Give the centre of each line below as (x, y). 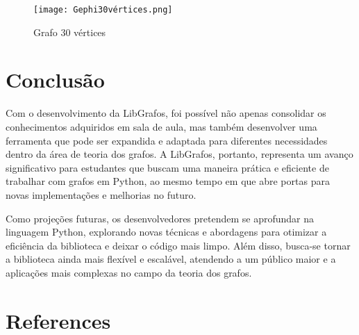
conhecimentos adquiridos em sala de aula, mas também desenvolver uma (161, 126)
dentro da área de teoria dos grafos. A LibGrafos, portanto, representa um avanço (179, 154)
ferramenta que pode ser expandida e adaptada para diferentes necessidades (167, 140)
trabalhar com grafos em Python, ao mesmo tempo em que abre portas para (168, 181)
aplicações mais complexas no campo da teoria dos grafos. (129, 272)
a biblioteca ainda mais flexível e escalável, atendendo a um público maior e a (171, 259)
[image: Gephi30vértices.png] (103, 10)
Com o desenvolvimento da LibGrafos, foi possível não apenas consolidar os (166, 113)
